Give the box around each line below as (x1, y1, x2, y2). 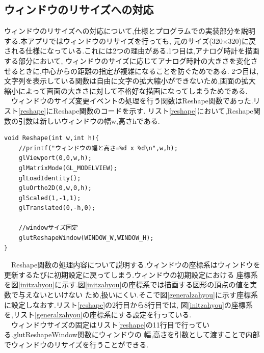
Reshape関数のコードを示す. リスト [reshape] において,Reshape (53, 105, 253, 116)
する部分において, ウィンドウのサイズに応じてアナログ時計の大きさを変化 (4, 55, 251, 66)
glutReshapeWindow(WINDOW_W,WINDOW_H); (18, 234, 154, 242)
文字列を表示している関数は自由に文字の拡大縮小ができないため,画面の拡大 (4, 75, 256, 86)
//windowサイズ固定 (18, 224, 78, 232)
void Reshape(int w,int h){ (4, 134, 99, 142)
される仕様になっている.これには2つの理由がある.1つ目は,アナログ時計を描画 (4, 45, 259, 56)
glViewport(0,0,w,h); (18, 154, 92, 162)
